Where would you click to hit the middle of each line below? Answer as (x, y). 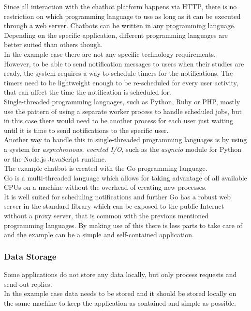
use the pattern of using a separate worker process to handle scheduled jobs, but (123, 111)
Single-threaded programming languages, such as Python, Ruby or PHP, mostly (122, 101)
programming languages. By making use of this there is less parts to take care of (123, 225)
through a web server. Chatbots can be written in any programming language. (120, 25)
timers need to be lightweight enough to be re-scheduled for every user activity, (121, 82)
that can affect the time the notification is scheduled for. (88, 92)
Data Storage (30, 256)
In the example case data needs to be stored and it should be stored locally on (120, 293)
